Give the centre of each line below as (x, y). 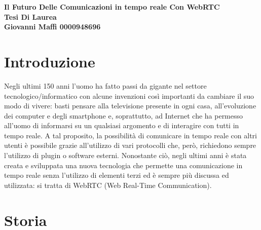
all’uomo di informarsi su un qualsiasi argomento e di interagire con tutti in (122, 125)
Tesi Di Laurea (30, 16)
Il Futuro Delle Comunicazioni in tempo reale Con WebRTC (112, 7)
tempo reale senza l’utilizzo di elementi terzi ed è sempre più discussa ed (117, 175)
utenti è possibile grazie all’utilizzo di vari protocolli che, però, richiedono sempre (130, 145)
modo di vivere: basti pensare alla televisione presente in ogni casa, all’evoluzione (130, 106)
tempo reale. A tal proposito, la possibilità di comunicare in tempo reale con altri (130, 135)
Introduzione (50, 61)
